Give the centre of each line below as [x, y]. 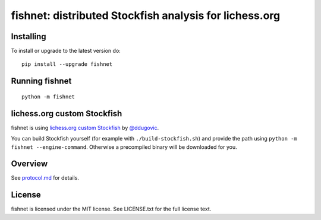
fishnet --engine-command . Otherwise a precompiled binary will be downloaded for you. [124, 147]
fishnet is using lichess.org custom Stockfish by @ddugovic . [85, 127]
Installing [29, 36]
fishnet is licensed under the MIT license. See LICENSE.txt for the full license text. [111, 209]
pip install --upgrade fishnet [67, 64]
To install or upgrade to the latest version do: [66, 51]
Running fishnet [41, 81]
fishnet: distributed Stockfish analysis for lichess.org [146, 15]
